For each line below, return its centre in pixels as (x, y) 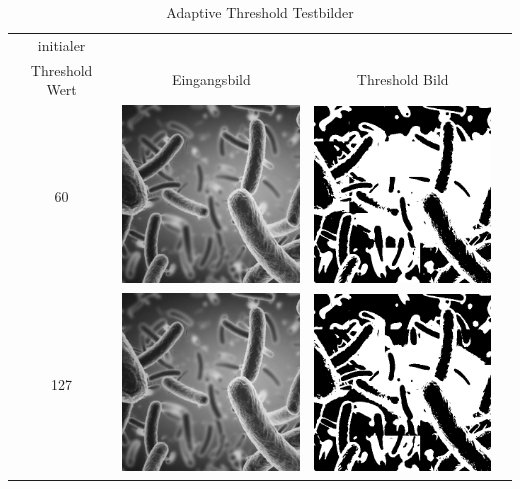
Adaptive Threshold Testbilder (260, 12)
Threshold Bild (402, 79)
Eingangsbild (211, 79)
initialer (61, 44)
